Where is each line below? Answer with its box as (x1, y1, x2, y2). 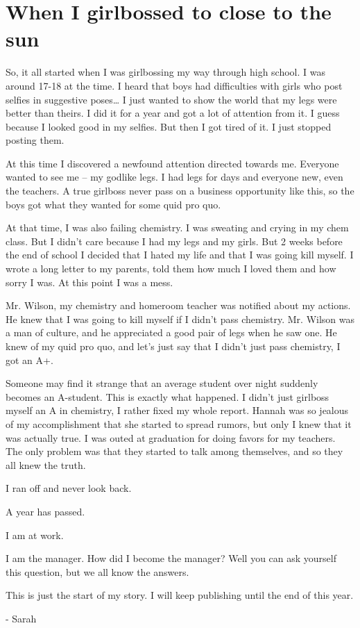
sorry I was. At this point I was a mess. (6, 274, 173, 289)
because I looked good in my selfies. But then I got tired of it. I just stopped (6, 119, 332, 133)
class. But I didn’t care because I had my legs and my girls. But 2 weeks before (6, 233, 343, 248)
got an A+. (6, 352, 53, 367)
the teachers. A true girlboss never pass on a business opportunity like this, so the (6, 183, 354, 198)
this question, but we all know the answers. (6, 564, 189, 579)
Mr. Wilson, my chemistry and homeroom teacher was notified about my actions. (6, 298, 351, 313)
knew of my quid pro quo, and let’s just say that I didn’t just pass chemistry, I (6, 339, 341, 353)
